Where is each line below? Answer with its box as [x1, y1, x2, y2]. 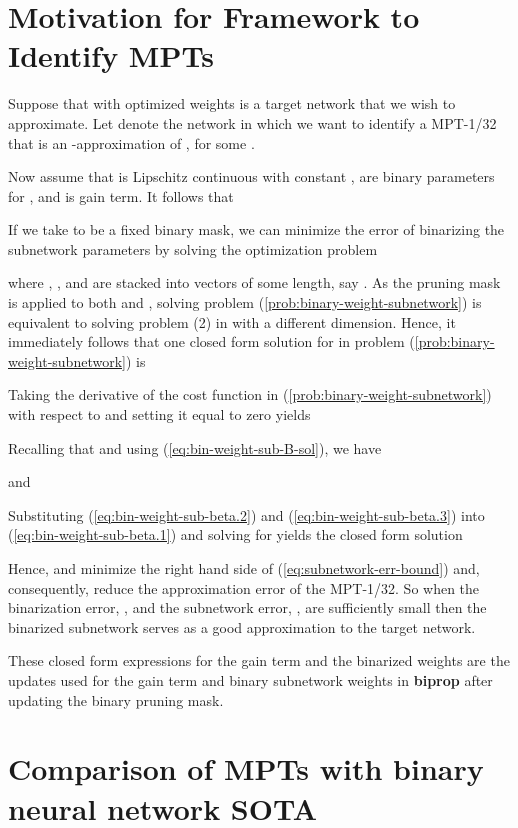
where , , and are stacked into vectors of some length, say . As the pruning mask [8, 272, 501, 293]
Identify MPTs [8, 35, 214, 76]
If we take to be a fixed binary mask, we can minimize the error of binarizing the [8, 219, 505, 240]
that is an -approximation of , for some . [8, 132, 255, 153]
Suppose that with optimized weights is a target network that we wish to [8, 93, 456, 114]
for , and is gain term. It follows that [8, 185, 234, 206]
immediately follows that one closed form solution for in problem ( [8, 331, 415, 352]
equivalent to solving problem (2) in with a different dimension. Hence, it [8, 311, 456, 332]
